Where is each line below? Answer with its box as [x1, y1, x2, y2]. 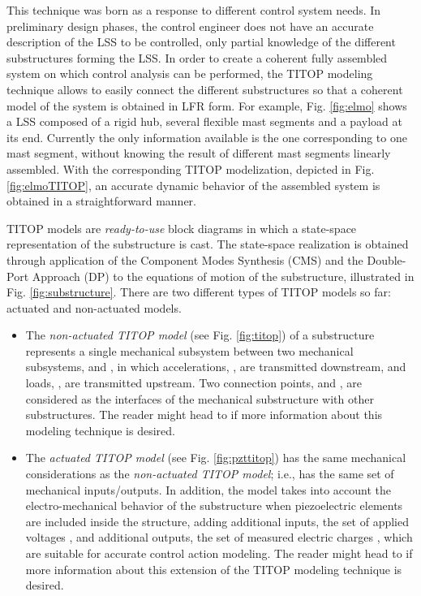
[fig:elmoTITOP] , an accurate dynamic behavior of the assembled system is [6, 176, 380, 193]
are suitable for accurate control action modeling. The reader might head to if [25, 545, 413, 561]
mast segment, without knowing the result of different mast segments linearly [6, 145, 391, 162]
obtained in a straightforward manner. [6, 192, 196, 209]
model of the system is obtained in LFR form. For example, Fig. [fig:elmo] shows [6, 97, 407, 114]
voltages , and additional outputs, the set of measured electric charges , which [25, 529, 413, 546]
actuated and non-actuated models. [6, 299, 182, 316]
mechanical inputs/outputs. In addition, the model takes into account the [25, 481, 391, 498]
